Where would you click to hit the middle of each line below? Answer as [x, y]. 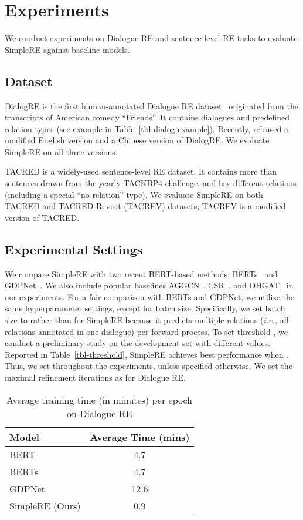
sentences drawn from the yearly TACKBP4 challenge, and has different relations [151, 183]
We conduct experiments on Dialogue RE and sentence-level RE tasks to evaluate [151, 38]
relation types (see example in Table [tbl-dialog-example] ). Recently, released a [147, 128]
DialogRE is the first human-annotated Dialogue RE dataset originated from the [151, 105]
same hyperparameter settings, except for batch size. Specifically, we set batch [145, 308]
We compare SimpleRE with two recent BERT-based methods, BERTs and [141, 274]
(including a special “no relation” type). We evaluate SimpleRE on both [134, 194]
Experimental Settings [74, 249]
